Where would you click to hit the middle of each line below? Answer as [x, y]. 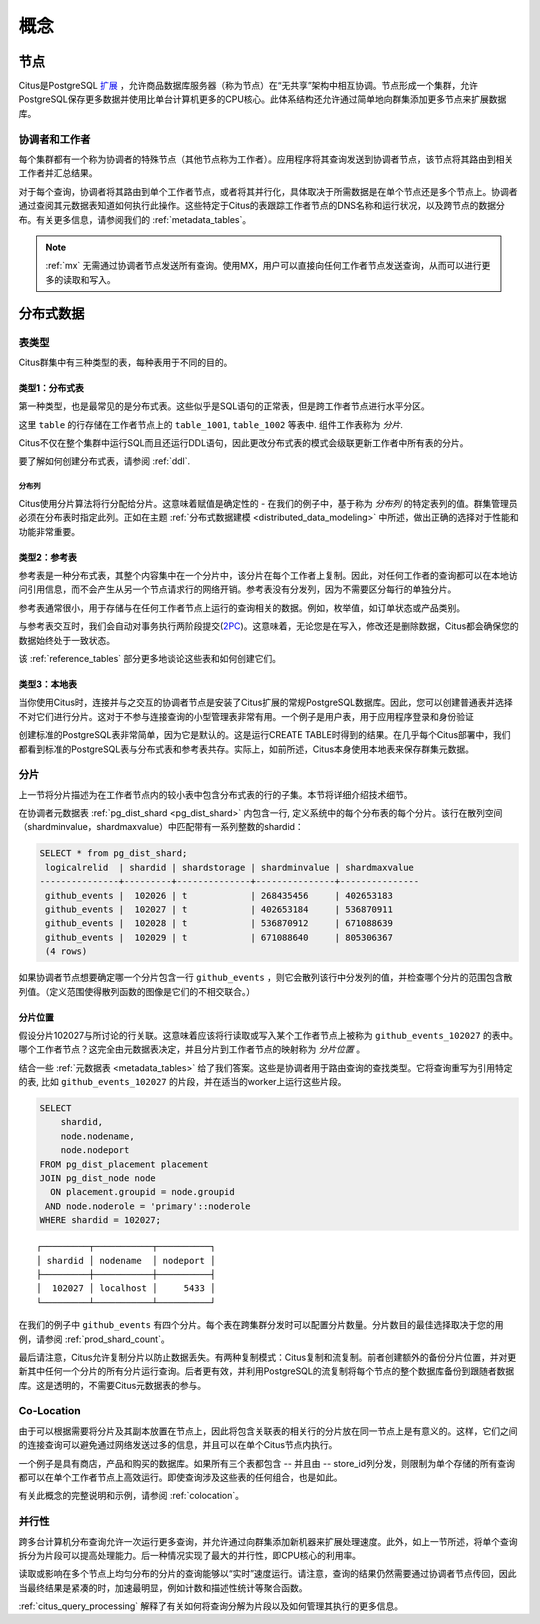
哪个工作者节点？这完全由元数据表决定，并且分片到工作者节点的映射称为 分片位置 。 [191, 1049]
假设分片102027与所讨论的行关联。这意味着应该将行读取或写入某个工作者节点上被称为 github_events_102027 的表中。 [268, 1035]
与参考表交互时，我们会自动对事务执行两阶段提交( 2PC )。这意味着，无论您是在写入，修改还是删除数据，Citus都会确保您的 [268, 626]
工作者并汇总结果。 [58, 173]
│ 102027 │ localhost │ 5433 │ [126, 1288]
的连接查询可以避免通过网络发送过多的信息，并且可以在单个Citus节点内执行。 [178, 1445]
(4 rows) [66, 951]
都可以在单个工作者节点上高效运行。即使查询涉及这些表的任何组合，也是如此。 [180, 1477]
